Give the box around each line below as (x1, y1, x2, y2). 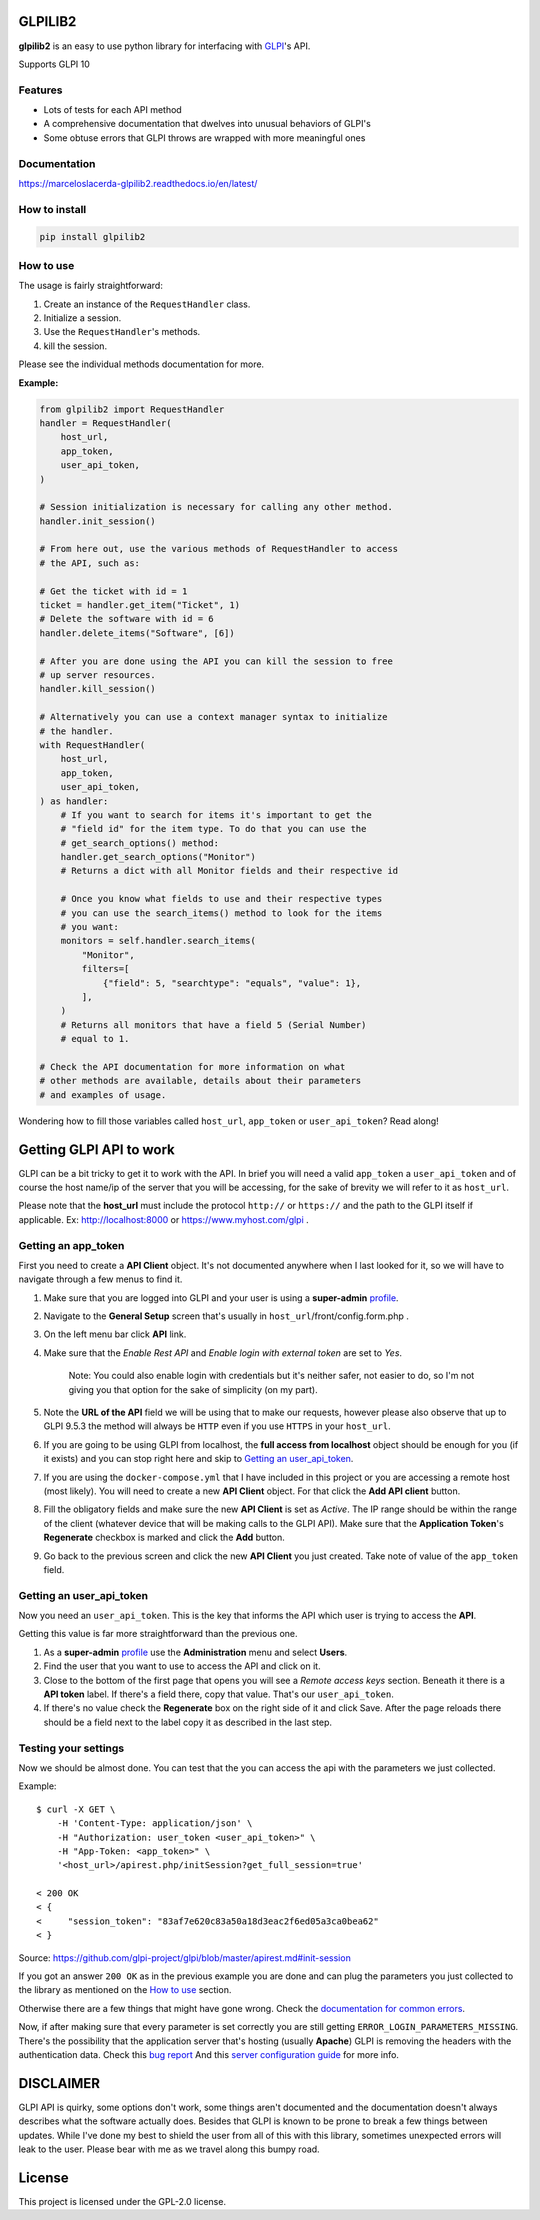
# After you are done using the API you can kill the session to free (39, 655, 394, 667)
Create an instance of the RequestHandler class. (43, 298, 251, 310)
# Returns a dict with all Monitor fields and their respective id (60, 865, 399, 877)
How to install (18, 202, 87, 216)
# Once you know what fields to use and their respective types (60, 893, 383, 905)
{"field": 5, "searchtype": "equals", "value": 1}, (102, 977, 362, 989)
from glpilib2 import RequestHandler (39, 403, 225, 415)
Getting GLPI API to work (18, 1141, 175, 1158)
